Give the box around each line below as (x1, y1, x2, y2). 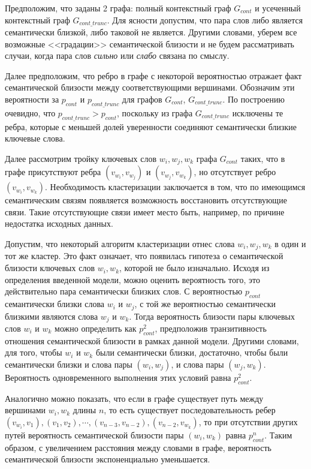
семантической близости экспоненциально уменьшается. (5, 453, 210, 465)
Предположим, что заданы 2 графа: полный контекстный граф (5, 2, 231, 14)
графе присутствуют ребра (5, 166, 101, 178)
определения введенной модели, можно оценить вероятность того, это (5, 273, 260, 285)
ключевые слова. (5, 132, 65, 145)
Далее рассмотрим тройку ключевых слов (5, 152, 157, 164)
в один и (274, 237, 306, 250)
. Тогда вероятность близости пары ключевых (129, 309, 295, 322)
